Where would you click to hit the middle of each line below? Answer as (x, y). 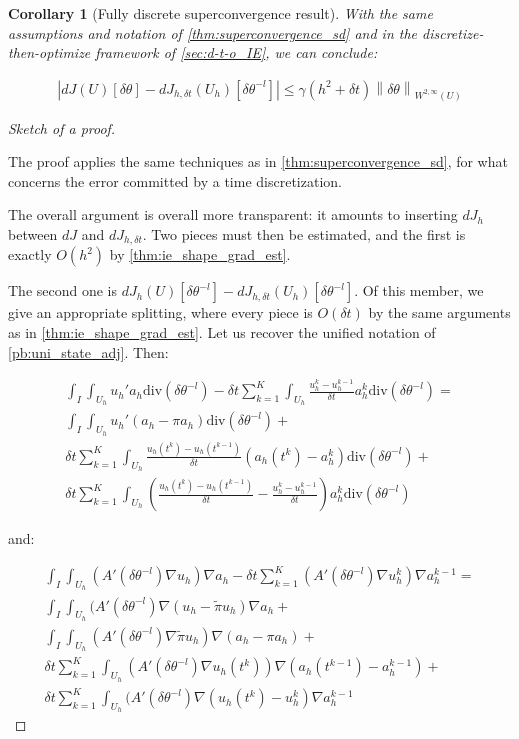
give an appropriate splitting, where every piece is (160, 312)
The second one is (63, 290)
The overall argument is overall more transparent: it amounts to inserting (233, 214)
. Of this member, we (419, 290)
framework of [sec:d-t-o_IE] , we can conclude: (236, 52)
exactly (30, 254)
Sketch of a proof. (62, 127)
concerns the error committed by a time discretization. (175, 180)
